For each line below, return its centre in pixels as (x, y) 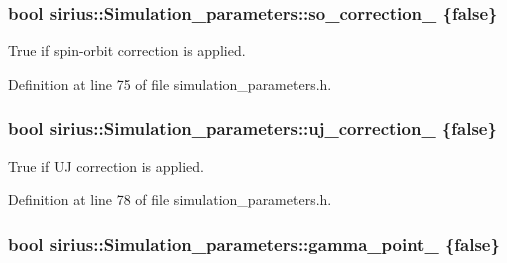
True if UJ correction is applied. (106, 165)
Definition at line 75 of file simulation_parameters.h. (170, 83)
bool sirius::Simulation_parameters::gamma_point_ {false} (254, 243)
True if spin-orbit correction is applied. (127, 50)
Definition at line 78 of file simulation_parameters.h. (170, 199)
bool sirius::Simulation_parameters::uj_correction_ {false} (252, 128)
